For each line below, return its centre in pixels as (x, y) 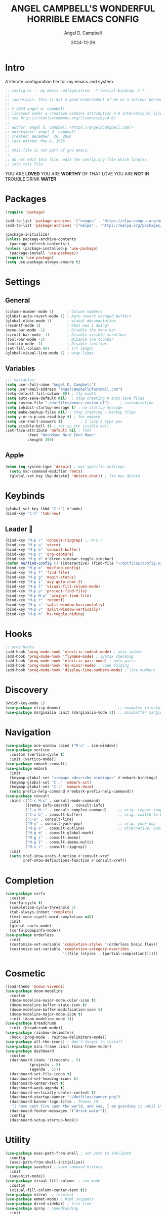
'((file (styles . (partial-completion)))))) (110, 953)
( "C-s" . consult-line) (49, 819)
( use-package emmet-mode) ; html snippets (49, 1199)
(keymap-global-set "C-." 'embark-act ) (51, 782)
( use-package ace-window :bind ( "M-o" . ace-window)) (62, 745)
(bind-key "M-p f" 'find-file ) (37, 573)
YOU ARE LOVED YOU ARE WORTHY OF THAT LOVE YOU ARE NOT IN (77, 173)
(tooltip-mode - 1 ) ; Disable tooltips (56, 344)
